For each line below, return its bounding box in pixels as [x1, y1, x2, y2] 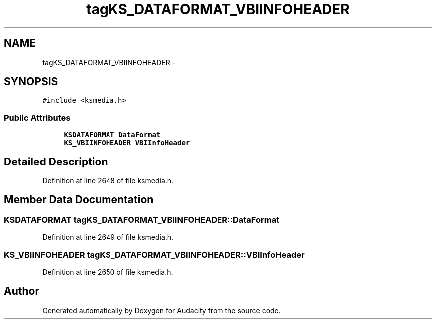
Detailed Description [4, 155, 108, 168]
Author [4, 285, 39, 298]
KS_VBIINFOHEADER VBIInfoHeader [64, 139, 190, 147]
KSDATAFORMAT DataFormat [64, 131, 161, 139]
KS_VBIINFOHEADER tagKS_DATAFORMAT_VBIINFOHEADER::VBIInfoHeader [4, 249, 305, 260]
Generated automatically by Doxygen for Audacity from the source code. [42, 306, 281, 315]
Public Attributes [4, 112, 71, 123]
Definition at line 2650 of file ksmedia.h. [42, 268, 173, 276]
